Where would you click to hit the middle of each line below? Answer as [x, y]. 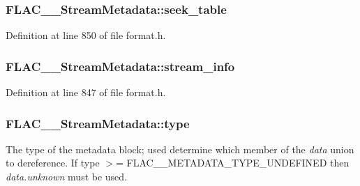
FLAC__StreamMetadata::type [98, 123]
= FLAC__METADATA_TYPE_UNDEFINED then [232, 163]
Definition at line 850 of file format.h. [86, 35]
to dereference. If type [53, 163]
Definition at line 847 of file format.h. [86, 92]
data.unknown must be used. [67, 177]
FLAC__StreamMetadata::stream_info [120, 66]
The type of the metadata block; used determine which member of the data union [180, 149]
